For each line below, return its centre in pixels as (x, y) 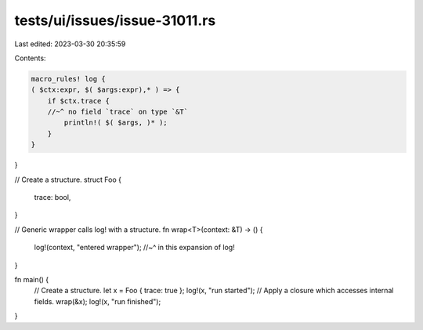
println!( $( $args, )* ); (116, 123)
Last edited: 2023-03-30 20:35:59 (70, 44)
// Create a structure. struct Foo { (68, 180)
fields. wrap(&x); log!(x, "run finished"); (98, 301)
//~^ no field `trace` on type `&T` (117, 112)
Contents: (30, 58)
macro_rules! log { (68, 79)
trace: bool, (52, 198)
